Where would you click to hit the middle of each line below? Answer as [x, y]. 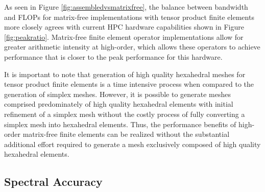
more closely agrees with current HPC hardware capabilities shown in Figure [124, 27]
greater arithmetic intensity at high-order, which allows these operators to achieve [132, 47]
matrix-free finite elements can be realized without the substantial [126, 134]
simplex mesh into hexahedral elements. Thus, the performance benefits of [120, 124]
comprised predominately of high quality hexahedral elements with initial [119, 104]
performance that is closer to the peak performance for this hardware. [113, 56]
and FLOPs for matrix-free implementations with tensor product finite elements [129, 17]
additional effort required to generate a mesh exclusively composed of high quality [132, 144]
